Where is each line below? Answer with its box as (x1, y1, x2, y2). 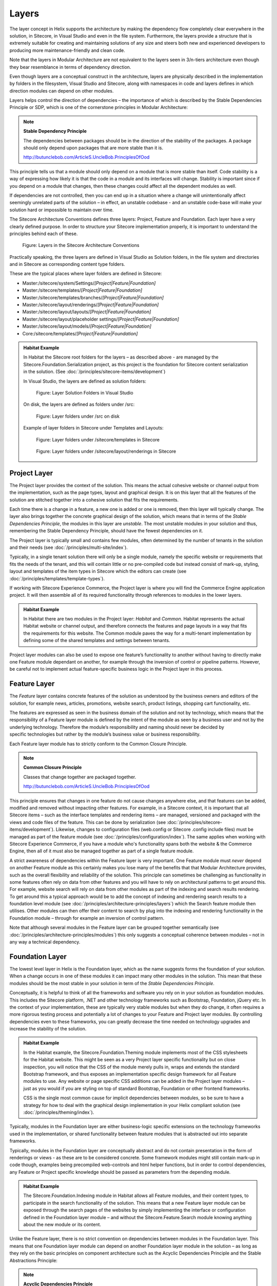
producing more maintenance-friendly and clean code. (9, 47, 126, 53)
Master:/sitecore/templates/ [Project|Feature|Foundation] (22, 287, 143, 293)
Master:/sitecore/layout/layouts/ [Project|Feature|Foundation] (22, 309, 151, 315)
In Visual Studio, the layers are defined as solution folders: (23, 378, 146, 384)
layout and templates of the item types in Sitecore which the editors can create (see (9, 568, 187, 575)
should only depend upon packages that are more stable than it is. (23, 145, 164, 151)
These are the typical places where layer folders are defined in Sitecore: (9, 271, 162, 277)
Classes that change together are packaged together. (23, 774, 136, 780)
